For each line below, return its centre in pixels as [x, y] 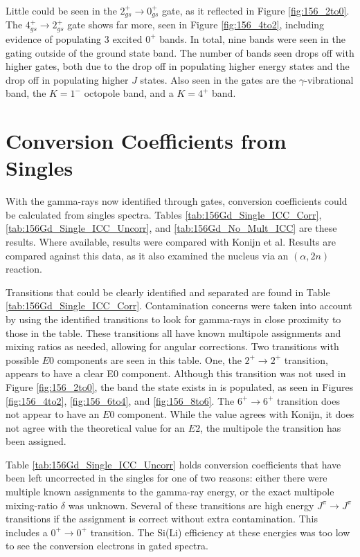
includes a [27, 532]
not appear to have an [53, 414]
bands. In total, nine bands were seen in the [252, 38]
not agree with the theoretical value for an [96, 427]
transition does [308, 400]
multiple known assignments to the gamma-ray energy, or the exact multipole [170, 492]
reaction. [24, 269]
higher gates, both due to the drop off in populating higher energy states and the [178, 66]
